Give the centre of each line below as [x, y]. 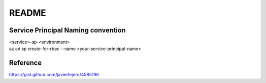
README [28, 13]
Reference [25, 63]
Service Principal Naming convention [67, 30]
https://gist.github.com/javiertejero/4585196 [54, 75]
